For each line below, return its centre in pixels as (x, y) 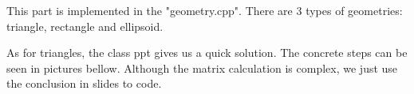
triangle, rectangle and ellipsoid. (85, 26)
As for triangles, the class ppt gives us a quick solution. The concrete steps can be (207, 53)
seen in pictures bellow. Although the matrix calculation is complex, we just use (202, 68)
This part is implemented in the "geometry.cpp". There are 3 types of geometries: (205, 10)
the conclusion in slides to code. (84, 83)
